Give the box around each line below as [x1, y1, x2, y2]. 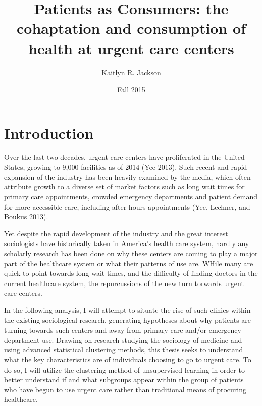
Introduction [4, 122, 94, 143]
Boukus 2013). [4, 211, 48, 222]
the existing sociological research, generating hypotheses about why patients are [4, 314, 251, 325]
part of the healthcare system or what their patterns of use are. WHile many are [4, 258, 253, 268]
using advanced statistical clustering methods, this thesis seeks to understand [4, 344, 243, 355]
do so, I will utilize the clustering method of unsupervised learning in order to [4, 364, 245, 375]
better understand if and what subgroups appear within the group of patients [4, 374, 244, 385]
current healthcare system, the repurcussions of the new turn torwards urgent [4, 277, 244, 288]
